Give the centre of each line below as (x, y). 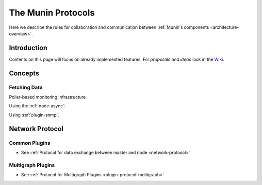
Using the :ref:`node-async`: (37, 106)
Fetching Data (26, 87)
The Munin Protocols (52, 13)
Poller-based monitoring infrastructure (47, 97)
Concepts (24, 73)
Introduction (28, 48)
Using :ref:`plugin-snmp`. (34, 115)
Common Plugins (30, 143)
